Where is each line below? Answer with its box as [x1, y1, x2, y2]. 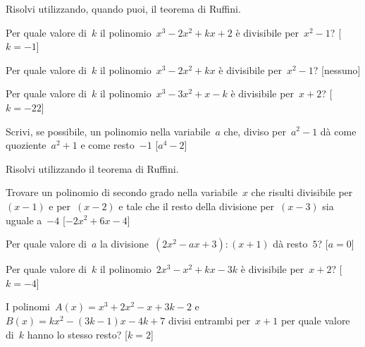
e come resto [80, 138, 135, 152]
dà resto [273, 236, 308, 251]
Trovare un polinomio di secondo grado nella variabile [6, 185, 237, 200]
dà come [320, 123, 357, 138]
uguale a [6, 212, 42, 227]
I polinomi [6, 299, 51, 314]
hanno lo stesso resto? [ [27, 327, 128, 341]
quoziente [6, 138, 47, 152]
